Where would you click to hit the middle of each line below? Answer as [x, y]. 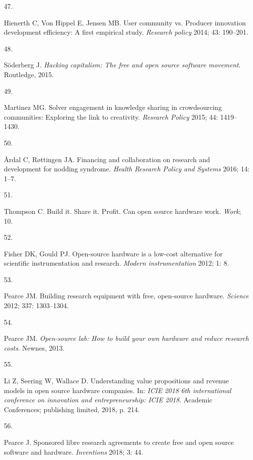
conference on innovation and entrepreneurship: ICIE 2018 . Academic [108, 400]
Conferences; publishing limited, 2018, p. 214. [72, 409]
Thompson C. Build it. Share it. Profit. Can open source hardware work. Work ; [123, 211]
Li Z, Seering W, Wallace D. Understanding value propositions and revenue [117, 381]
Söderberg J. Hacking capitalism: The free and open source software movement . [122, 65]
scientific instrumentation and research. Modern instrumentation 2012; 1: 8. [117, 263]
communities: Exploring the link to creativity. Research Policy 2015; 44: [111, 116]
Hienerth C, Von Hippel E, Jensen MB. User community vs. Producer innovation [125, 22]
